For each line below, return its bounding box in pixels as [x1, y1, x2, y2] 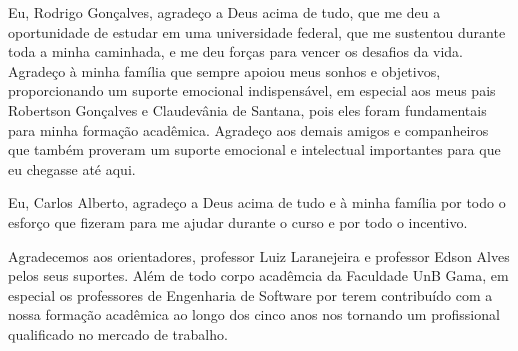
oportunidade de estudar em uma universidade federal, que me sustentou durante [8, 21, 506, 42]
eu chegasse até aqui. [8, 158, 136, 179]
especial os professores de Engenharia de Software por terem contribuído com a [8, 284, 493, 305]
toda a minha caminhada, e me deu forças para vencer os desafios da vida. [8, 41, 464, 62]
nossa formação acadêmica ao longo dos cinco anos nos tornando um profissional [8, 304, 500, 325]
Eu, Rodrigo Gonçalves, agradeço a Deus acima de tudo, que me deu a [8, 2, 441, 22]
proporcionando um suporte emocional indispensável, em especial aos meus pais [8, 80, 496, 101]
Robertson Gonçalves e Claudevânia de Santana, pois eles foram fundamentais [8, 99, 487, 120]
